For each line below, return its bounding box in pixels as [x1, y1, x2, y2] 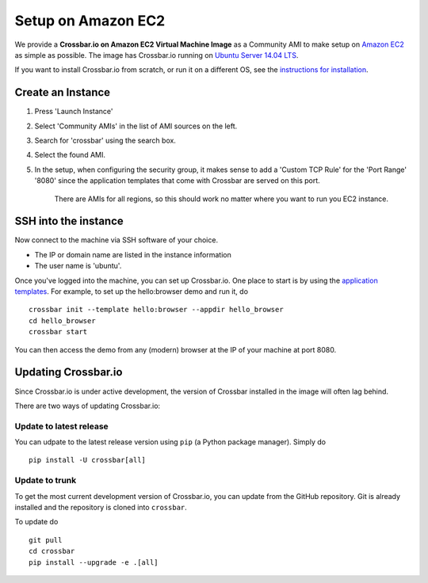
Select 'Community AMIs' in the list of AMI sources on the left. [34, 121, 238, 131]
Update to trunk [14, 475, 77, 486]
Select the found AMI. [34, 151, 106, 160]
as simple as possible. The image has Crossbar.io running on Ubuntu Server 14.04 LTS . [14, 50, 299, 59]
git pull [29, 535, 63, 544]
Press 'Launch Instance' [34, 107, 113, 116]
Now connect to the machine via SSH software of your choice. [14, 235, 218, 245]
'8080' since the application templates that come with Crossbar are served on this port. [34, 176, 320, 185]
